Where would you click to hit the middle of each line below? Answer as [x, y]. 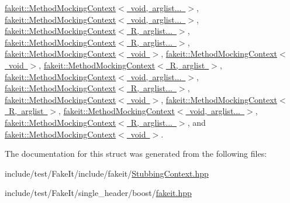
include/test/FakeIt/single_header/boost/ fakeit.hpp [98, 193]
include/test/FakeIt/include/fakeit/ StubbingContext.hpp [107, 173]
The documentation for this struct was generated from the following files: [136, 154]
